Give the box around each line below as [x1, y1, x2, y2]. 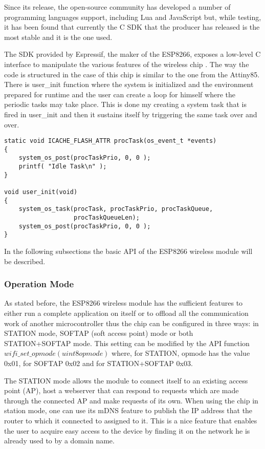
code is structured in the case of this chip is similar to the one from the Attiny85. [4, 69, 260, 79]
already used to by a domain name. [4, 435, 115, 446]
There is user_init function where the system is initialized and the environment [4, 79, 254, 90]
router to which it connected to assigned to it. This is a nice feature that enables [4, 415, 257, 425]
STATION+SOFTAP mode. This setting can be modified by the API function [4, 337, 250, 348]
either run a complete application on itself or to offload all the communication [4, 308, 249, 318]
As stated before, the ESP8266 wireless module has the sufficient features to [4, 297, 243, 308]
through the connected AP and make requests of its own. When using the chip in [4, 395, 258, 405]
